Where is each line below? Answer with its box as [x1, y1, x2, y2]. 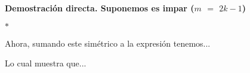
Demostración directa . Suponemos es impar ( [5, 2, 195, 14]
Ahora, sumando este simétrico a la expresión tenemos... [5, 36, 211, 49]
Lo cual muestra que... [5, 57, 87, 69]
